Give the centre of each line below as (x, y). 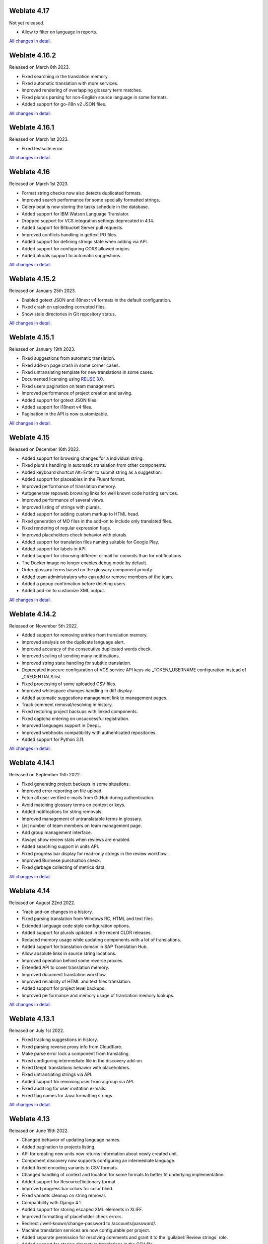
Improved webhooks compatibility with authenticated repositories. (89, 732)
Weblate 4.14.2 (33, 614)
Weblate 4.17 (29, 11)
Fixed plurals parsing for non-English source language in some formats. (95, 97)
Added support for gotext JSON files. (60, 400)
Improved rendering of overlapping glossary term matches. (82, 90)
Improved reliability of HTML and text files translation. (76, 981)
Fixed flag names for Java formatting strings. (67, 1095)
